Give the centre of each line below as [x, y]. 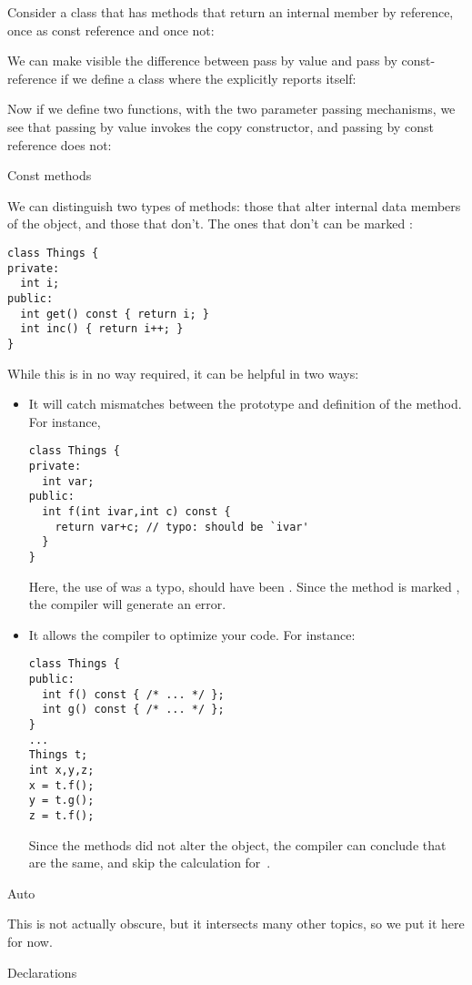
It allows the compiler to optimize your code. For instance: [192, 634]
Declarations [42, 972]
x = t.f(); [61, 785]
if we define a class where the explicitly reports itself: [208, 78]
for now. [30, 941]
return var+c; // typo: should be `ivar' [182, 527]
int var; [68, 481]
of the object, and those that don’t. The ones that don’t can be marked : [210, 223]
